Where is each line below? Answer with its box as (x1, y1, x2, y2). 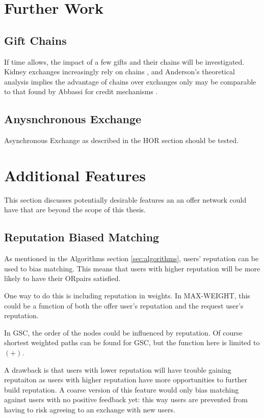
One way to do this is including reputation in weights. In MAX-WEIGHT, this (4, 290, 250, 301)
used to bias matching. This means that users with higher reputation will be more (4, 263, 260, 273)
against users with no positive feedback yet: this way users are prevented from (4, 394, 248, 405)
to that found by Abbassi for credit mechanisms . (4, 86, 158, 97)
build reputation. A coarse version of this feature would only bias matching (4, 384, 239, 395)
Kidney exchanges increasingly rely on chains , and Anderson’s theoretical (4, 66, 235, 77)
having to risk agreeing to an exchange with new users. (4, 404, 175, 414)
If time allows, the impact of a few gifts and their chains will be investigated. (4, 56, 245, 67)
